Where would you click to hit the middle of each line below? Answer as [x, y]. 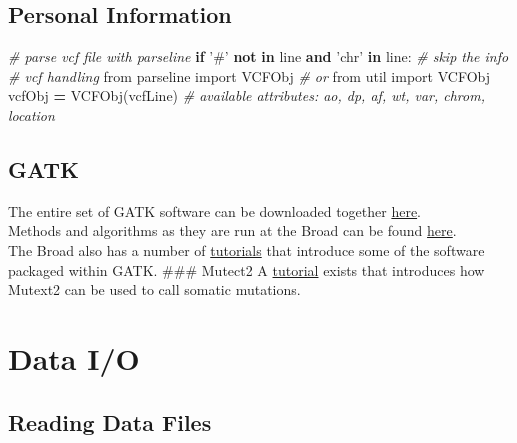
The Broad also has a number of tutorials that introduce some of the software [246, 249]
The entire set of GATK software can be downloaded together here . [215, 210]
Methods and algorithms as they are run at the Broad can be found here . [232, 230]
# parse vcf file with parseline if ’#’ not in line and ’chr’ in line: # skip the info [258, 56]
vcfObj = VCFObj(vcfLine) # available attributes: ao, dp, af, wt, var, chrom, [246, 95]
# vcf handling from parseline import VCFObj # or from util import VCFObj [249, 75]
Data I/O [74, 357]
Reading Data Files [110, 421]
